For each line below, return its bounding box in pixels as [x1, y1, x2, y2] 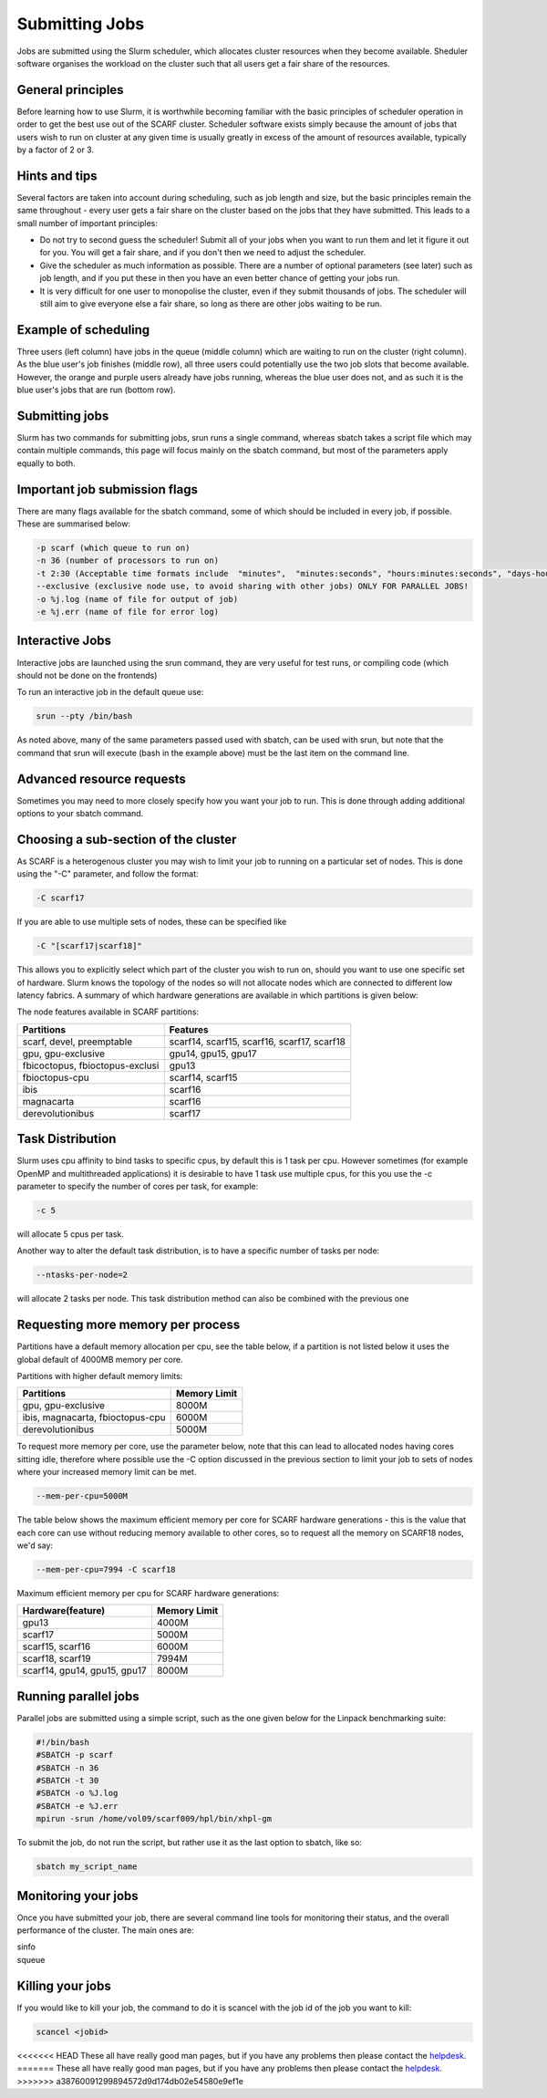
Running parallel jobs [16, 1688, 140, 1704]
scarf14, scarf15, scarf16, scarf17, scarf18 [169, 1035, 346, 1048]
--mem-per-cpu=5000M [36, 1491, 128, 1501]
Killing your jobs [16, 1978, 111, 1993]
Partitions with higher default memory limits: [16, 1371, 183, 1382]
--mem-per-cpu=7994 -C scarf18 [36, 1564, 177, 1574]
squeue [16, 1954, 46, 1965]
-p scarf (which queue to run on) [36, 543, 191, 554]
